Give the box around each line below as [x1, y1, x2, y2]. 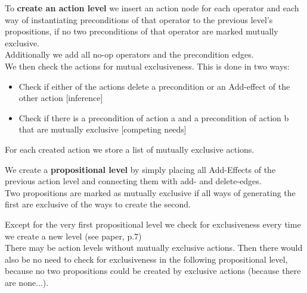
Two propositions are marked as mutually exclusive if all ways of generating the [5, 186, 296, 199]
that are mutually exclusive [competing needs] [18, 123, 187, 136]
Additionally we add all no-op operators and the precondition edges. [5, 48, 254, 61]
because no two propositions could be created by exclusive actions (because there [5, 264, 301, 277]
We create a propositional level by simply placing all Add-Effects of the [5, 163, 276, 175]
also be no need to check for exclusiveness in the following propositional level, [5, 253, 288, 265]
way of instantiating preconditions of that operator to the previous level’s [5, 13, 273, 26]
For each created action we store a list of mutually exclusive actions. [5, 143, 255, 155]
